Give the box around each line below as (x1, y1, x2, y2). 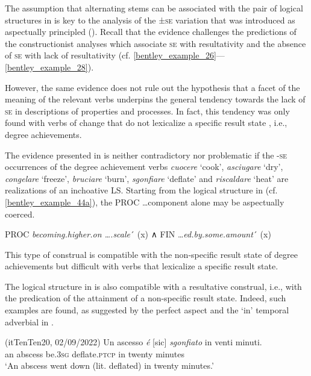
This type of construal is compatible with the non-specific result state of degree (5, 248, 298, 260)
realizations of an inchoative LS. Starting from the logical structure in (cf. (5, 184, 278, 196)
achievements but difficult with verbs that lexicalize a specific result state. (5, 260, 278, 272)
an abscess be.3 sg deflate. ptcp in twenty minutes (5, 347, 185, 360)
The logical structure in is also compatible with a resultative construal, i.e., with (5, 280, 302, 292)
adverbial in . (5, 315, 54, 328)
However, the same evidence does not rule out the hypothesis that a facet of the (5, 81, 300, 93)
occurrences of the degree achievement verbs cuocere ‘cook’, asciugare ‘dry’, (5, 160, 283, 173)
